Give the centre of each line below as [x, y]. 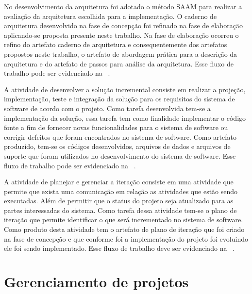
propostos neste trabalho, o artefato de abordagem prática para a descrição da [121, 54]
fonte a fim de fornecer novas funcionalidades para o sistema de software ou [116, 127]
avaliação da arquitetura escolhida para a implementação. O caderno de [110, 16]
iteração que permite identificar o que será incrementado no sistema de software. [124, 220]
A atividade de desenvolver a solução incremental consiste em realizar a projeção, [125, 89]
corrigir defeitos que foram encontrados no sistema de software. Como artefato [120, 137]
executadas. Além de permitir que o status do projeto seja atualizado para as [119, 201]
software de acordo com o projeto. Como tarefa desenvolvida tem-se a [107, 108]
